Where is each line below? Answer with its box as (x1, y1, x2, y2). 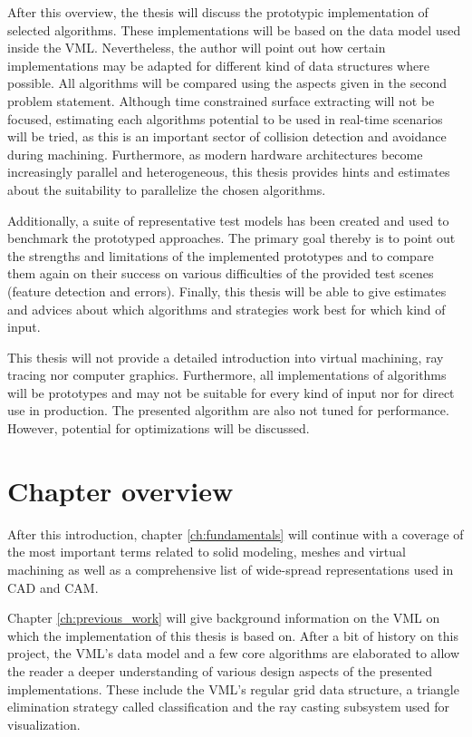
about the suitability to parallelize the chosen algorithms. (7, 179, 326, 199)
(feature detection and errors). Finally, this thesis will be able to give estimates (7, 281, 447, 300)
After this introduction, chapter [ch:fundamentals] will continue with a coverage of (7, 524, 464, 543)
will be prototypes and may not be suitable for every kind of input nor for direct (7, 383, 455, 402)
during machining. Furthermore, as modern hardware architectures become (7, 144, 423, 163)
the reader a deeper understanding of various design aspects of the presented (7, 661, 432, 680)
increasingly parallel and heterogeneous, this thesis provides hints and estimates (7, 162, 450, 181)
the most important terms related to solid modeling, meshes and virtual (7, 542, 406, 561)
